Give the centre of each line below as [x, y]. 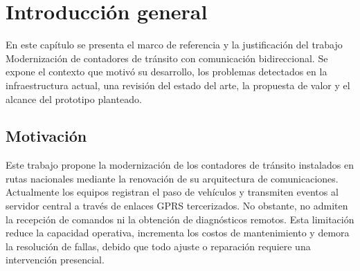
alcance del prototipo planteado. [74, 99]
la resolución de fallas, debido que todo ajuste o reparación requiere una [158, 246]
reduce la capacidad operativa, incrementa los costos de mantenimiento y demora [178, 233]
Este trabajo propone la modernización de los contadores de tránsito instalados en [180, 165]
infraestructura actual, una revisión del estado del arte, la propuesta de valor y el [178, 85]
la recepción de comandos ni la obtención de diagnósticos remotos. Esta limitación [180, 219]
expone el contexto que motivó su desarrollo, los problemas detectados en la [166, 72]
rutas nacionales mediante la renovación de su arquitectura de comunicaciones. [172, 178]
